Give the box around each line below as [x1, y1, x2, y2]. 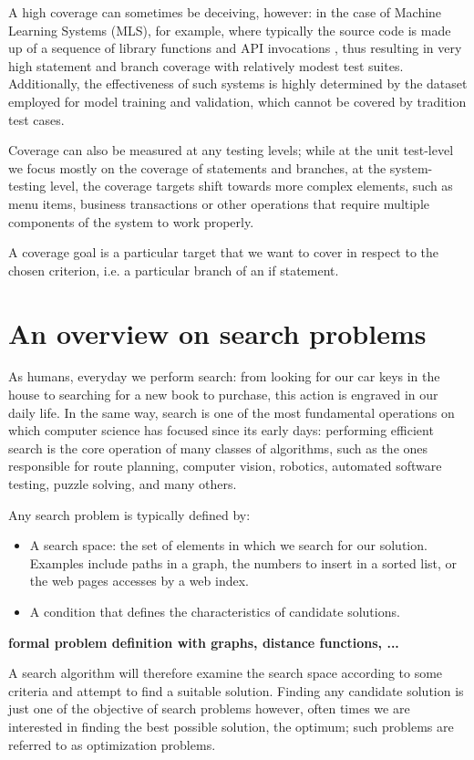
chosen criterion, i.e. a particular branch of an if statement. [8, 260, 339, 279]
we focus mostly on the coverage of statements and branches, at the [8, 158, 386, 177]
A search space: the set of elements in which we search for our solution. [29, 536, 428, 555]
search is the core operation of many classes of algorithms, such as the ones [8, 438, 428, 457]
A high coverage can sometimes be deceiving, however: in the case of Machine [8, 3, 442, 21]
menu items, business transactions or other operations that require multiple [8, 193, 429, 213]
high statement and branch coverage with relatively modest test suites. [8, 56, 404, 75]
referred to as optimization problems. [8, 734, 216, 754]
